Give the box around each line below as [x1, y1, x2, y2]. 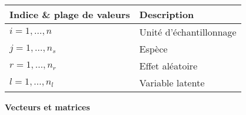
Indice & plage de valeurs [9, 8, 130, 21]
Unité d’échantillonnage [139, 25, 237, 39]
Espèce [139, 42, 168, 55]
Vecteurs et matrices [5, 101, 90, 113]
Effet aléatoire [139, 59, 198, 72]
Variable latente [139, 76, 205, 89]
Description [139, 8, 194, 21]
